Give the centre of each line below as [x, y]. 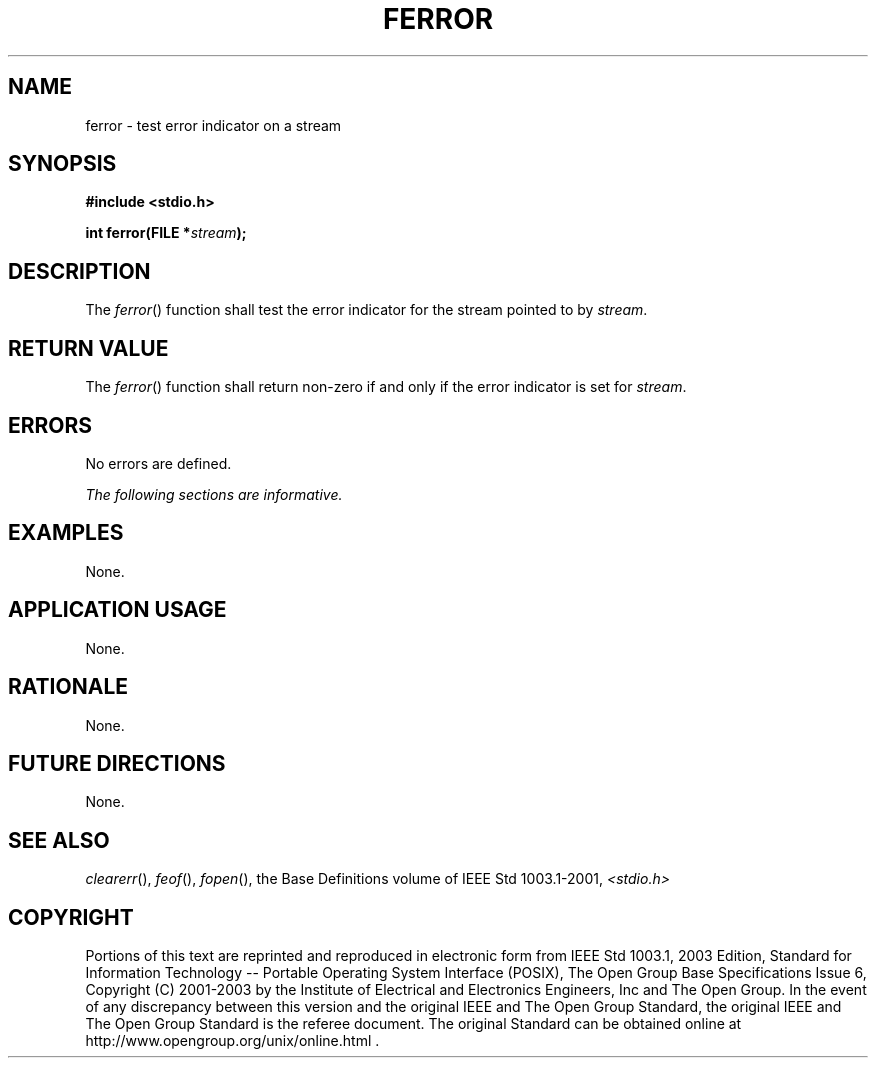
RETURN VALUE [88, 348]
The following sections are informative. [214, 494]
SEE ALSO [59, 840]
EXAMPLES [66, 533]
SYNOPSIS [62, 164]
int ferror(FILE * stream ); [166, 233]
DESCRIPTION [79, 271]
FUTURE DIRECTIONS [117, 763]
